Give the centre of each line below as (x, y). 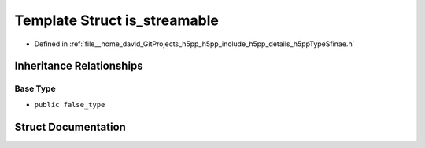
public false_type (70, 105)
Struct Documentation (70, 126)
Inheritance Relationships (79, 66)
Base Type (35, 88)
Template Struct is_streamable (117, 20)
